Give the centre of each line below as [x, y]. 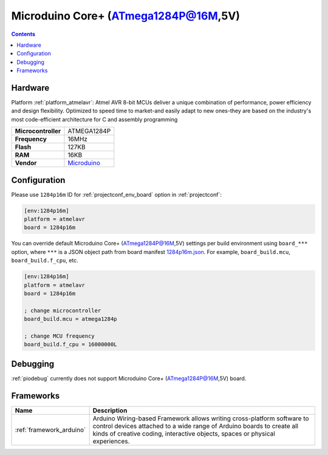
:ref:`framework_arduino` [50, 429]
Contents [23, 34]
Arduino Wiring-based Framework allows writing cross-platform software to [201, 418]
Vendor [26, 163]
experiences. [111, 441]
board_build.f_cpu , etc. [45, 261]
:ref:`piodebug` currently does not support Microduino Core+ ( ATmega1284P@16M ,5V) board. [129, 378]
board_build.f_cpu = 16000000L [71, 344]
